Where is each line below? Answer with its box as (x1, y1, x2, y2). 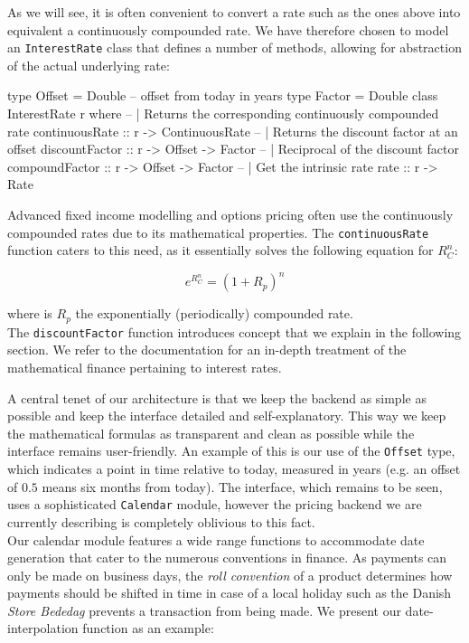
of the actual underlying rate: (7, 55, 170, 74)
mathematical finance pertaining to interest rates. (7, 358, 282, 377)
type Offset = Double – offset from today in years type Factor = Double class (7, 86, 438, 105)
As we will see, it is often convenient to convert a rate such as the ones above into (7, 3, 461, 21)
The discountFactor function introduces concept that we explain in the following (7, 322, 462, 341)
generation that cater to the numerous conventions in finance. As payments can (7, 548, 447, 567)
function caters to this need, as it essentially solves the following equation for (7, 241, 434, 260)
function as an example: (82, 619, 214, 638)
